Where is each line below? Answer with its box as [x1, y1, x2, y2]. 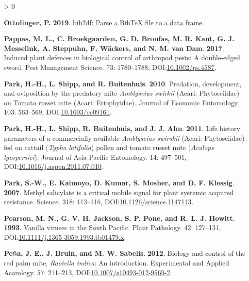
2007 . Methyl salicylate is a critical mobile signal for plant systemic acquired [4, 187, 233, 197]
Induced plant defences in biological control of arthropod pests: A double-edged [4, 52, 240, 63]
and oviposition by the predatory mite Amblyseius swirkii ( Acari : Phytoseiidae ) [4, 88, 240, 98]
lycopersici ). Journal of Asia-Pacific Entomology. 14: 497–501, [4, 151, 187, 162]
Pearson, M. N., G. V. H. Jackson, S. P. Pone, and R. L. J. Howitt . [4, 213, 235, 223]
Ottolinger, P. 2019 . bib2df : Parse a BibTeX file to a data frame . [4, 17, 204, 27]
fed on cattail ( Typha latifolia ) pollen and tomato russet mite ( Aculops [4, 142, 214, 152]
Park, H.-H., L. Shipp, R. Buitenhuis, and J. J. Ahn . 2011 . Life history [4, 123, 240, 133]
